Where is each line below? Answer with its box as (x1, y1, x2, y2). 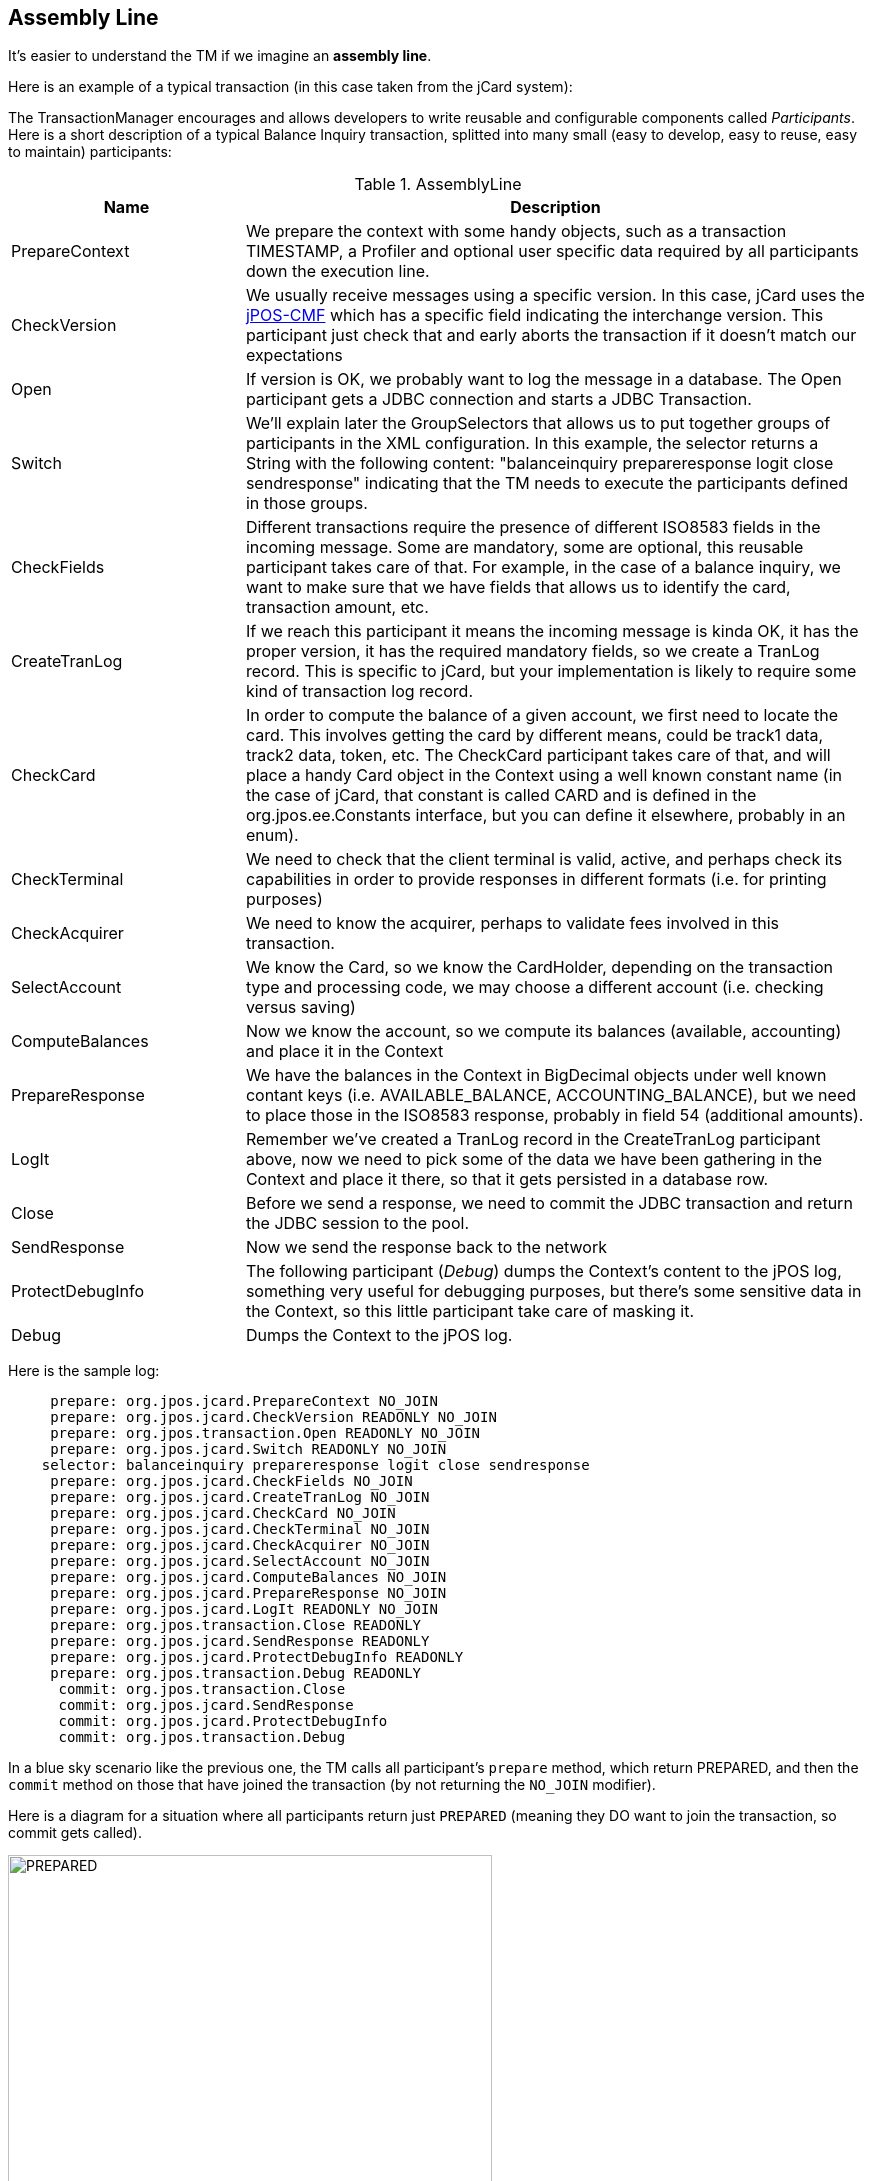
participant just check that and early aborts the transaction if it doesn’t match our (245, 325, 857, 346)
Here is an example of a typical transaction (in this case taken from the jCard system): (8, 78, 573, 96)
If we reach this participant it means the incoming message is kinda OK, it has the (245, 621, 859, 642)
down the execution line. (245, 261, 430, 282)
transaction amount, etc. (245, 597, 429, 618)
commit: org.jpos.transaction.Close (58, 1681, 346, 1698)
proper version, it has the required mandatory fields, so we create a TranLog (245, 641, 820, 662)
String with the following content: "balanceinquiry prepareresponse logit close (245, 453, 834, 474)
